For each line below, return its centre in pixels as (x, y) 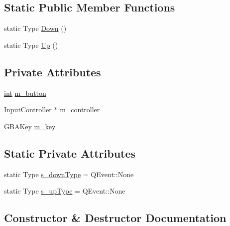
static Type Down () (35, 28)
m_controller (80, 110)
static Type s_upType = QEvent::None (65, 191)
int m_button (25, 93)
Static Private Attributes (70, 153)
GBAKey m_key (30, 126)
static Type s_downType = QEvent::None (69, 174)
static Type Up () (31, 45)
